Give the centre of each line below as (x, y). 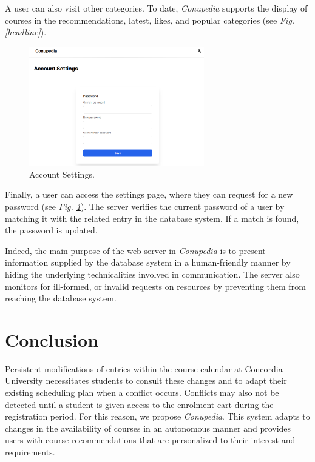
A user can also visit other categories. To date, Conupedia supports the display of (156, 8)
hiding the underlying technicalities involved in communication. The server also (152, 274)
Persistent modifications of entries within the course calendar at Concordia (144, 368)
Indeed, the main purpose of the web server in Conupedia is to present (135, 250)
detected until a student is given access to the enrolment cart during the (139, 404)
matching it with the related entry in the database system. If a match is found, (152, 218)
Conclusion (52, 339)
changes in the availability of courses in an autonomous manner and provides (148, 428)
